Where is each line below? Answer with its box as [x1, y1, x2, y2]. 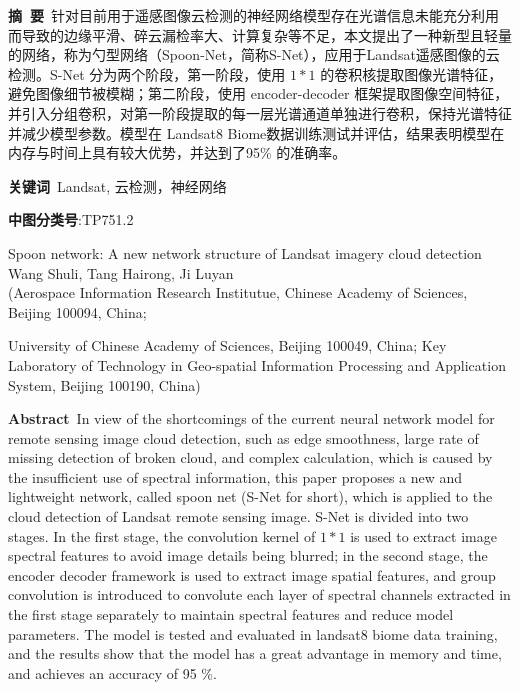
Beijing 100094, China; [8, 301, 147, 322]
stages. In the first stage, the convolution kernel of [8, 525, 316, 546]
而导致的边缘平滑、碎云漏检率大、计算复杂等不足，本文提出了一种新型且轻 [8, 24, 498, 45]
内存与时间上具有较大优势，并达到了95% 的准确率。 [8, 142, 347, 163]
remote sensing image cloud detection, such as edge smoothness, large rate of [8, 427, 479, 448]
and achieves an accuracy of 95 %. [8, 662, 217, 683]
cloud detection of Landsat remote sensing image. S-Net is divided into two [8, 506, 469, 527]
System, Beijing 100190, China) [8, 374, 201, 395]
